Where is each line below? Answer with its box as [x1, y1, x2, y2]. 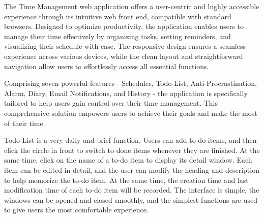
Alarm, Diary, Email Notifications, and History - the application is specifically [4, 87, 248, 98]
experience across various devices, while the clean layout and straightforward [4, 50, 243, 61]
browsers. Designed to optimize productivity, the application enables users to [4, 21, 244, 32]
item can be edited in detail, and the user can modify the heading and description [4, 164, 259, 175]
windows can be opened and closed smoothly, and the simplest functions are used [4, 194, 257, 205]
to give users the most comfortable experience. [4, 204, 149, 215]
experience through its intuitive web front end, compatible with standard [4, 11, 231, 21]
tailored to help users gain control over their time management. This [4, 98, 218, 108]
